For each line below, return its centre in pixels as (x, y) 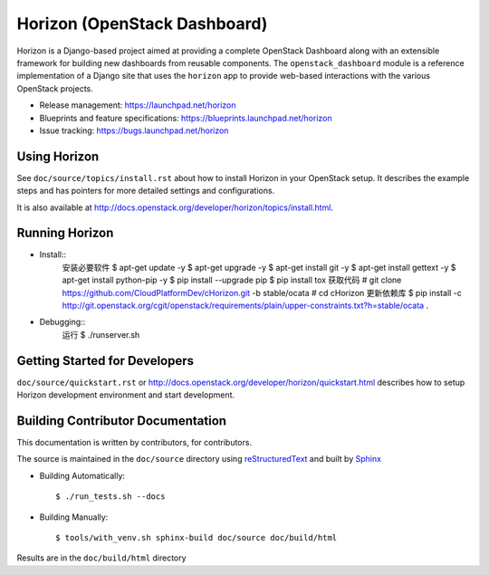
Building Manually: (74, 517)
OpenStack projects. (55, 88)
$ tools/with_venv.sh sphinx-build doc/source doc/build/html (197, 537)
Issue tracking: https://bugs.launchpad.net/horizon (134, 130)
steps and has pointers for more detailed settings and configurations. (146, 191)
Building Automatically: (82, 475)
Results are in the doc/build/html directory (101, 558)
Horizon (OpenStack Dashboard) (142, 24)
